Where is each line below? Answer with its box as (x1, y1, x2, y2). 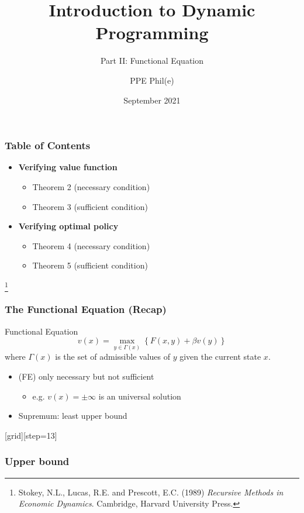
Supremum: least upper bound (18, 409, 127, 422)
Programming (95, 20, 209, 44)
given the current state (179, 350, 261, 363)
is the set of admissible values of (55, 350, 170, 363)
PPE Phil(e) (130, 74, 174, 86)
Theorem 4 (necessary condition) (32, 239, 150, 252)
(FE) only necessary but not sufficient (18, 370, 154, 382)
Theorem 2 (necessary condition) (32, 180, 150, 192)
